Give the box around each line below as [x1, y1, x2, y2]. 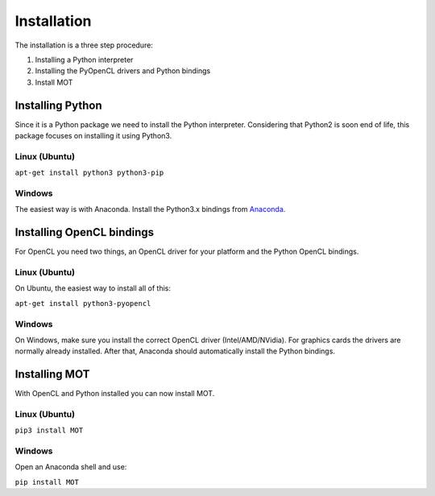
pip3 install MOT [14, 426, 84, 435]
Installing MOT [14, 367, 90, 382]
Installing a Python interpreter [35, 55, 134, 64]
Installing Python [14, 98, 102, 112]
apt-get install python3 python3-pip [14, 168, 164, 177]
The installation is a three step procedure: [14, 40, 153, 50]
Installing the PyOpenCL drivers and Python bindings [35, 66, 211, 76]
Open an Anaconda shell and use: [14, 462, 127, 472]
